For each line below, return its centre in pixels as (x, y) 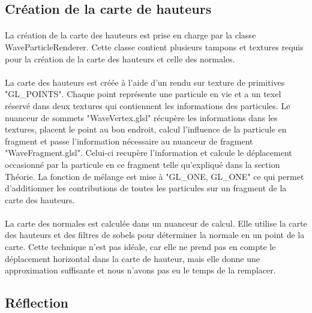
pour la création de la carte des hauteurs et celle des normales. (120, 58)
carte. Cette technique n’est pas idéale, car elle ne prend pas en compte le (140, 247)
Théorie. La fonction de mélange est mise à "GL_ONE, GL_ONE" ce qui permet (154, 176)
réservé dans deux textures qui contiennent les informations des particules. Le (148, 105)
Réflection (37, 303)
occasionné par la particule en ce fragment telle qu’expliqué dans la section (142, 164)
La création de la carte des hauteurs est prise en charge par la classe (130, 35)
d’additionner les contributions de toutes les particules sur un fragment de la (146, 188)
